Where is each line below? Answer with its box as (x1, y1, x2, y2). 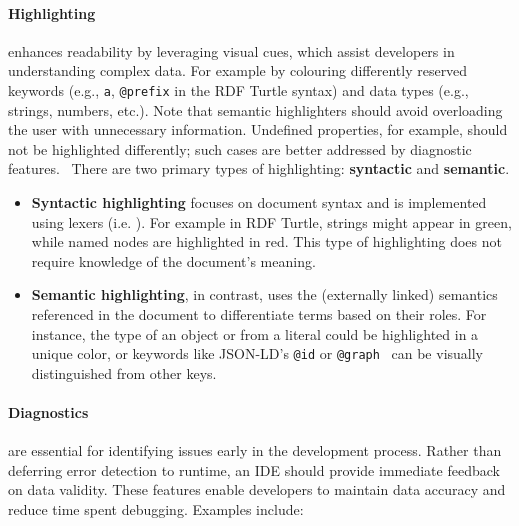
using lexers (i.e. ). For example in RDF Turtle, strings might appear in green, (31, 211, 512, 232)
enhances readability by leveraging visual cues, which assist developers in (8, 40, 455, 61)
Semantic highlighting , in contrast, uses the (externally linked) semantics (31, 284, 498, 305)
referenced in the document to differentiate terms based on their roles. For (31, 303, 487, 324)
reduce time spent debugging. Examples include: (8, 499, 304, 519)
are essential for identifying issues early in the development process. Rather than (8, 440, 502, 461)
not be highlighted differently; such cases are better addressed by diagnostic (8, 138, 472, 159)
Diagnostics (8, 402, 89, 423)
